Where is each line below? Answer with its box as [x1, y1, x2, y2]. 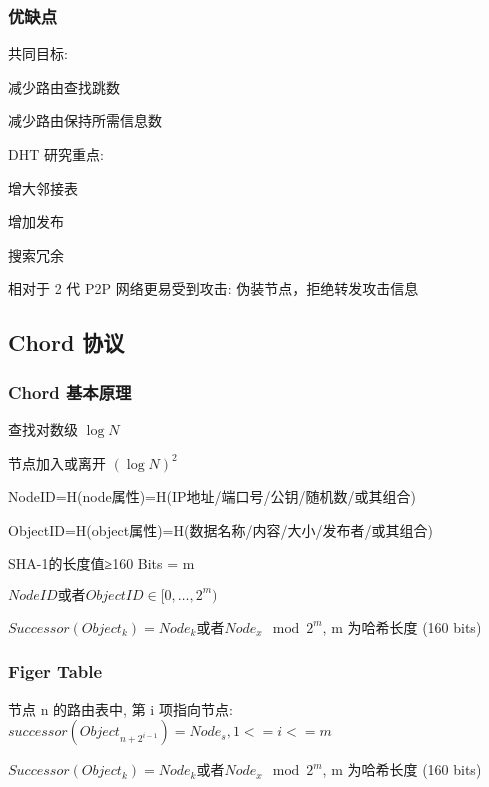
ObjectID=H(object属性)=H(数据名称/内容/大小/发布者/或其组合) [8, 519, 433, 540]
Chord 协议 [8, 327, 125, 358]
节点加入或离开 [8, 452, 106, 473]
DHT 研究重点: [8, 144, 104, 164]
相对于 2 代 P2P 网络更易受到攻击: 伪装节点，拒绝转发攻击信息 [8, 278, 419, 299]
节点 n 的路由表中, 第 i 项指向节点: [8, 698, 233, 719]
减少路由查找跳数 [8, 76, 120, 97]
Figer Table [8, 659, 103, 684]
